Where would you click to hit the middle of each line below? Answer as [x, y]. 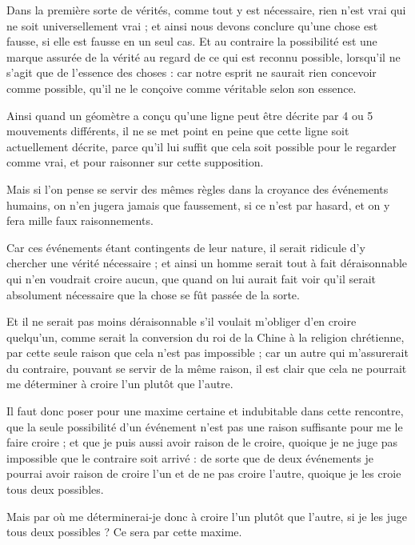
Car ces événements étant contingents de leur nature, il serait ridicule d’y [186, 247]
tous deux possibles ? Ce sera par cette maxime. [124, 532]
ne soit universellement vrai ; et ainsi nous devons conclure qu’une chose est [192, 25]
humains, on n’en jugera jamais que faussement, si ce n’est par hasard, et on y [198, 204]
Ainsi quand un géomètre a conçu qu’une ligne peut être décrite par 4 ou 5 [190, 115]
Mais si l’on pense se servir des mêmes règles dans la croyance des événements [198, 188]
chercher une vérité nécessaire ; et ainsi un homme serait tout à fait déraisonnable [207, 263]
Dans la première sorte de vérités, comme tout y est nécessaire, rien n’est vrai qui [206, 10]
